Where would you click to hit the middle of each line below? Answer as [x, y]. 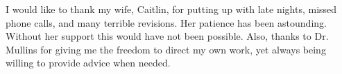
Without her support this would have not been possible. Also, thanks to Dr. [167, 36]
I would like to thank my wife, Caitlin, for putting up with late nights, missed [171, 9]
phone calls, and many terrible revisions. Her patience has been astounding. [166, 22]
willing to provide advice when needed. [88, 63]
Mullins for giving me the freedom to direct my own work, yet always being [166, 49]
